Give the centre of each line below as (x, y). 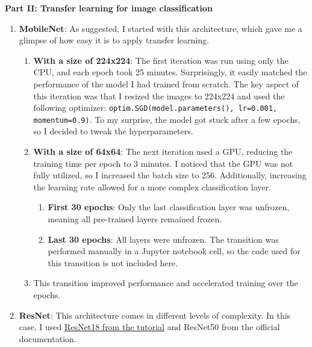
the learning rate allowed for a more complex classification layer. (152, 186)
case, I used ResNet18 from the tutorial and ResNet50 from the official (149, 327)
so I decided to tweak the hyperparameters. (113, 131)
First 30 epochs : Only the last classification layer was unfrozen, (169, 207)
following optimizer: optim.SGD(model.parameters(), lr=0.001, (155, 108)
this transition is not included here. (113, 262)
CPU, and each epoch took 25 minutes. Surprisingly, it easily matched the (170, 72)
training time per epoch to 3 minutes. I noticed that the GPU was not (163, 163)
